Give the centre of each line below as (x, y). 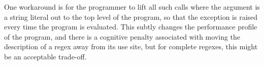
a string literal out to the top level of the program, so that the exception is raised (131, 17)
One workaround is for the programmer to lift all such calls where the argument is (132, 7)
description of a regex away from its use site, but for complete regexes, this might (131, 46)
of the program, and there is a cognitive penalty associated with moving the (122, 36)
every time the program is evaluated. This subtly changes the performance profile (131, 27)
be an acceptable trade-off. (45, 56)
